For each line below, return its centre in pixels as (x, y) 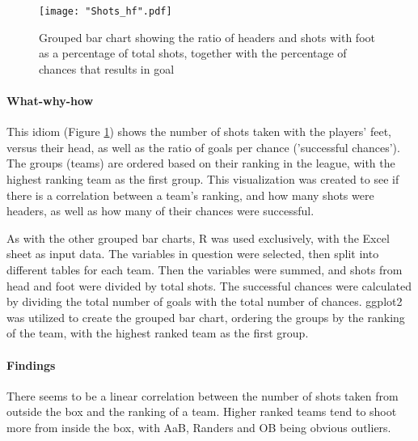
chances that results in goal (107, 68)
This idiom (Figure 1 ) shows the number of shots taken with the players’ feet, (199, 131)
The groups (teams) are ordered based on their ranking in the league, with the (201, 163)
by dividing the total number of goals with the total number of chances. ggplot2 (205, 301)
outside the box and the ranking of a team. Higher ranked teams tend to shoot (202, 411)
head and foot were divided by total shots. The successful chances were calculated (209, 285)
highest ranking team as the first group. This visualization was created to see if (203, 179)
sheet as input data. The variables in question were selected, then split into (193, 254)
